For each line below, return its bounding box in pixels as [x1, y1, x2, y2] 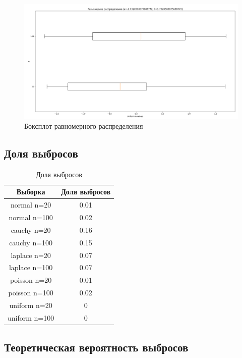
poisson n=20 [10, 275, 52, 285]
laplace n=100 [9, 262, 53, 273]
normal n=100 [9, 212, 53, 222]
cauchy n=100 [9, 237, 53, 247]
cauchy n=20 [11, 224, 51, 235]
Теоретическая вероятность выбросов [4, 339, 189, 355]
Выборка [16, 186, 45, 197]
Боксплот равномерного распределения [24, 120, 143, 131]
